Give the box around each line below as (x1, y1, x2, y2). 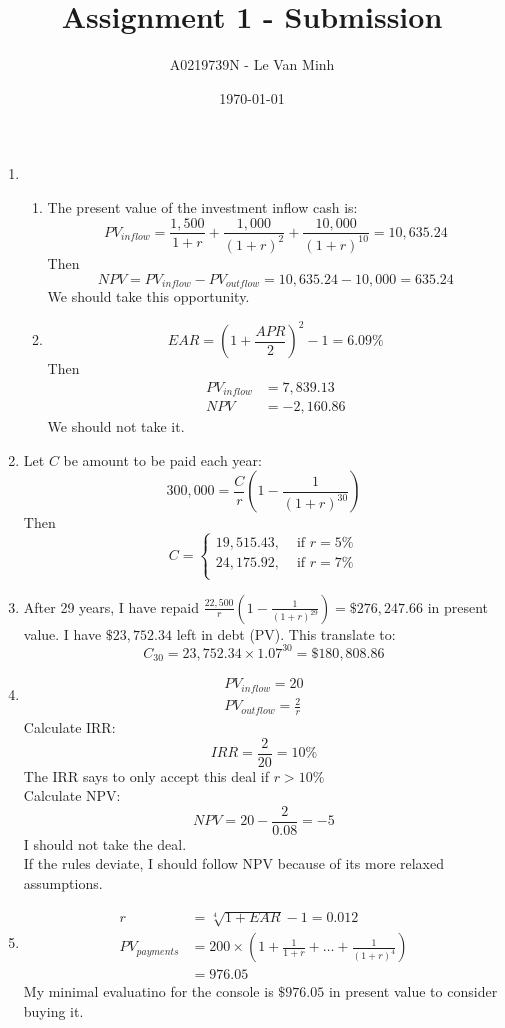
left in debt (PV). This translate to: (176, 623, 396, 644)
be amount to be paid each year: (63, 449, 262, 470)
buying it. (23, 1000, 84, 1021)
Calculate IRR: (23, 716, 116, 737)
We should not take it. (47, 416, 185, 437)
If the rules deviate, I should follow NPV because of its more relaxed (23, 853, 445, 874)
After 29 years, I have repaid (23, 596, 199, 617)
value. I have (23, 623, 102, 644)
